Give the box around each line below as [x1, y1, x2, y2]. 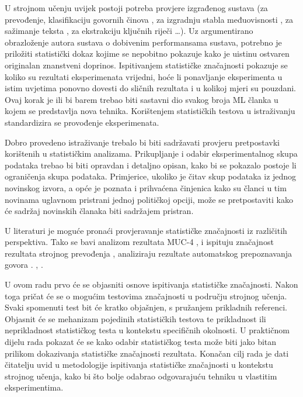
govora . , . [5, 258, 43, 271]
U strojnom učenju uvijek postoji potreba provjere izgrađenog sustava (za [5, 2, 268, 13]
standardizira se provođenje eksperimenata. [5, 116, 159, 128]
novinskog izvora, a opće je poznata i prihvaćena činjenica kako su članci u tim [5, 181, 287, 194]
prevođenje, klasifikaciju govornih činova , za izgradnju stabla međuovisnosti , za [5, 13, 293, 25]
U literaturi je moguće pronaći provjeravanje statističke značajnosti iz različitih [5, 224, 287, 236]
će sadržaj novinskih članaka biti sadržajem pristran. [5, 205, 194, 217]
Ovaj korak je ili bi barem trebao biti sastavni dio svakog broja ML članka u [5, 93, 278, 105]
